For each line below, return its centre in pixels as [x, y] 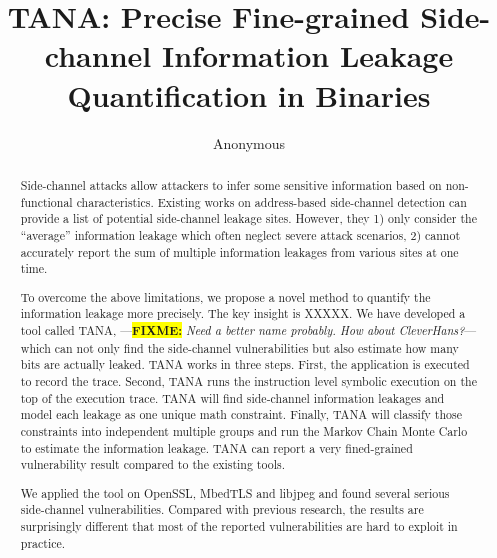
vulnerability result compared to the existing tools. [153, 464]
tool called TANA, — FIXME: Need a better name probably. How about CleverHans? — [248, 331]
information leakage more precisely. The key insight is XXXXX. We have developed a [243, 313]
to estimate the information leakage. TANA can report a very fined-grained [216, 447]
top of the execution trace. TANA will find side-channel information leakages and [232, 397]
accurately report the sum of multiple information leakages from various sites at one [239, 251]
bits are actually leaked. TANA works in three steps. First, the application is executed [245, 364]
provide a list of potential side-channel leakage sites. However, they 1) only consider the [249, 218]
